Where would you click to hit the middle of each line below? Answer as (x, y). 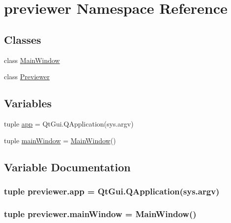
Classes (23, 39)
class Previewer (27, 77)
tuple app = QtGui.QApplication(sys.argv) (69, 123)
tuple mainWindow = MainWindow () (60, 140)
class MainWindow (32, 60)
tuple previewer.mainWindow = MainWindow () (100, 213)
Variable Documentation (67, 167)
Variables (28, 103)
